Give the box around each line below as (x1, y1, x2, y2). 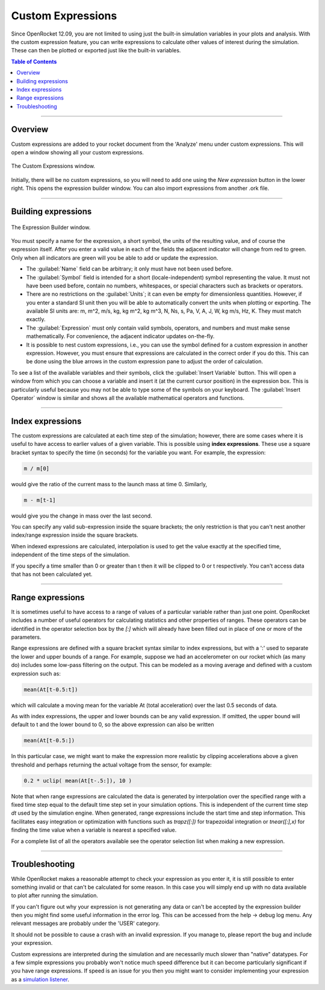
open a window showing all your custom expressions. (11, 148, 144, 156)
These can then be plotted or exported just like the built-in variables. (11, 47, 181, 54)
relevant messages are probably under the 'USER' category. (11, 920, 160, 927)
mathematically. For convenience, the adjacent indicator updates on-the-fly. (26, 333, 215, 340)
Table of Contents (11, 58, 57, 65)
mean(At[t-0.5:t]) (23, 686, 78, 693)
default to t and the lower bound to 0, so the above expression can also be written (11, 721, 214, 728)
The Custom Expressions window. (11, 163, 96, 170)
